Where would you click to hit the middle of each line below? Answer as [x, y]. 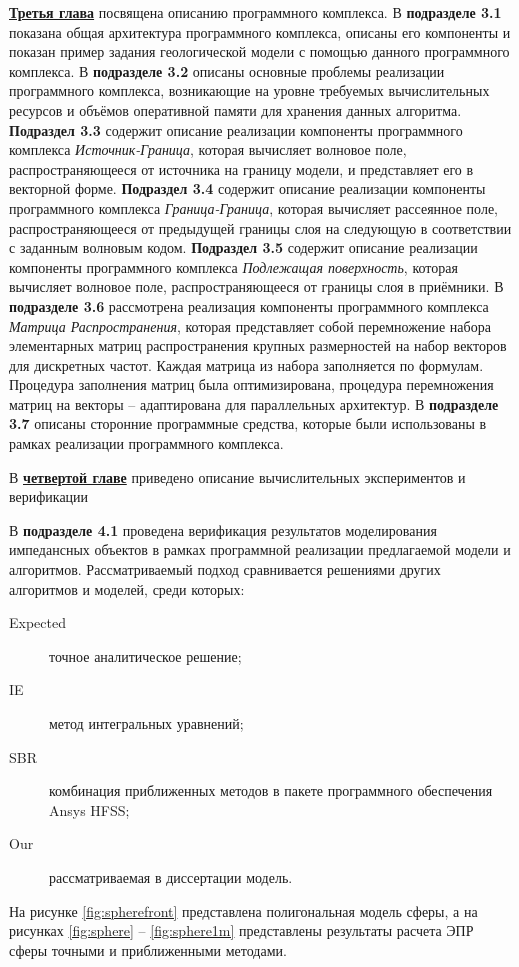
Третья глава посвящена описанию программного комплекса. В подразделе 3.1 [255, 12]
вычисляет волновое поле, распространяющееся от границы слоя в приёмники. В [256, 286]
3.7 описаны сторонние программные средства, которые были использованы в [248, 423]
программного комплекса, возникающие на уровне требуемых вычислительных [249, 90]
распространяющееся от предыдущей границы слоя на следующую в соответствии [260, 227]
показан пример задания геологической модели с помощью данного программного [259, 51]
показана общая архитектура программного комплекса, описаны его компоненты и [260, 31]
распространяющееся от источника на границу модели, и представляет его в [241, 168]
